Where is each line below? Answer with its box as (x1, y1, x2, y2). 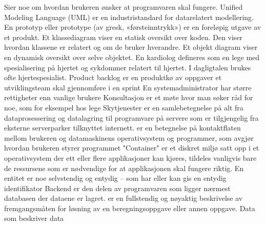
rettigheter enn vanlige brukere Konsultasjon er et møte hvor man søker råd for (4, 92, 253, 103)
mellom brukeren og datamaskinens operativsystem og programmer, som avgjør (4, 132, 254, 143)
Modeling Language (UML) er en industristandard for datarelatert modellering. (4, 11, 254, 22)
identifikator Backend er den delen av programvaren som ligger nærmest (4, 182, 231, 193)
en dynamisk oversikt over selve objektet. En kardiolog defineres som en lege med (4, 51, 260, 62)
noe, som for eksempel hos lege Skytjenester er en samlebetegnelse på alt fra (4, 102, 243, 113)
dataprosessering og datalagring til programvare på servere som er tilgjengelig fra (4, 112, 259, 123)
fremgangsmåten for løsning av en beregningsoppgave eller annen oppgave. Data (4, 202, 255, 213)
